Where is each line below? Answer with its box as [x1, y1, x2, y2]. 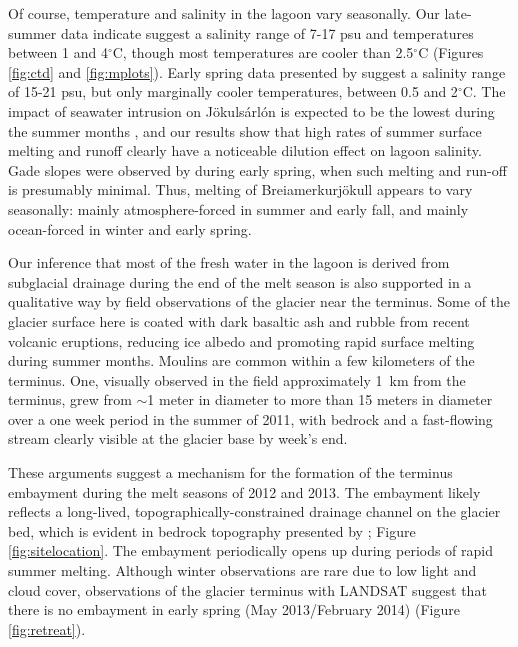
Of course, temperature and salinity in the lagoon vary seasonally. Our [8, 3, 440, 23]
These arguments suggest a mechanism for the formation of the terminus [8, 462, 453, 483]
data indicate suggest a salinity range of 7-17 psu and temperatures [60, 22, 474, 43]
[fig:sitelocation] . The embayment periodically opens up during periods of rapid [8, 540, 494, 561]
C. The [462, 81, 506, 102]
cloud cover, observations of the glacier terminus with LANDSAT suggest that [8, 579, 487, 600]
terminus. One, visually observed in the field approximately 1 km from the [8, 369, 466, 390]
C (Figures [418, 42, 484, 63]
